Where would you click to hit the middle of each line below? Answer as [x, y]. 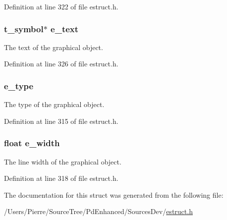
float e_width [32, 143]
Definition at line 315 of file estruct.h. [61, 121]
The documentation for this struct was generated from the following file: [114, 194]
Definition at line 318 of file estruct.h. [61, 178]
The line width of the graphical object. [63, 161]
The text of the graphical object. [54, 47]
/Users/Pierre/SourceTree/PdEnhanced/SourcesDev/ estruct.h [98, 211]
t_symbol [24, 28]
